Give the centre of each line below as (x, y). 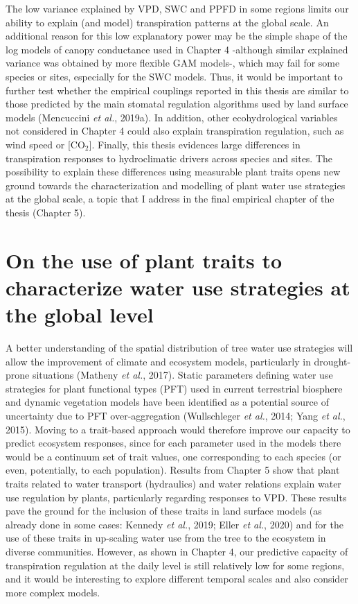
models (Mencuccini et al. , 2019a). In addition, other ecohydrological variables (172, 117)
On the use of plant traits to (144, 260)
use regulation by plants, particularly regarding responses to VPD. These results (176, 497)
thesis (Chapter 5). (46, 212)
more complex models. (53, 592)
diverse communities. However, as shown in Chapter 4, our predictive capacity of (177, 551)
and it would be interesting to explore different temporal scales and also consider (177, 579)
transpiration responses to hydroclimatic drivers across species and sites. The (169, 158)
